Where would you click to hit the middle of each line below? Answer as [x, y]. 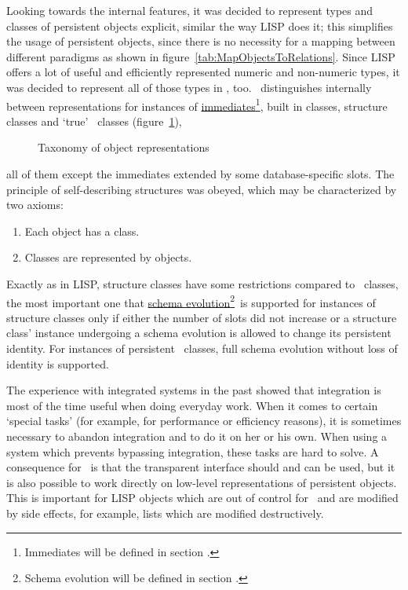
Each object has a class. [82, 231]
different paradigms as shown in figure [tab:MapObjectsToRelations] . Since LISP [201, 56]
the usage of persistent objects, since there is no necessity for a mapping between [201, 41]
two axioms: [35, 205]
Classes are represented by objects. [108, 257]
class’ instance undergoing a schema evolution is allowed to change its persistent [199, 333]
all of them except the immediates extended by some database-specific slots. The [200, 174]
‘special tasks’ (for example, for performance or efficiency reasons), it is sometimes [204, 421]
